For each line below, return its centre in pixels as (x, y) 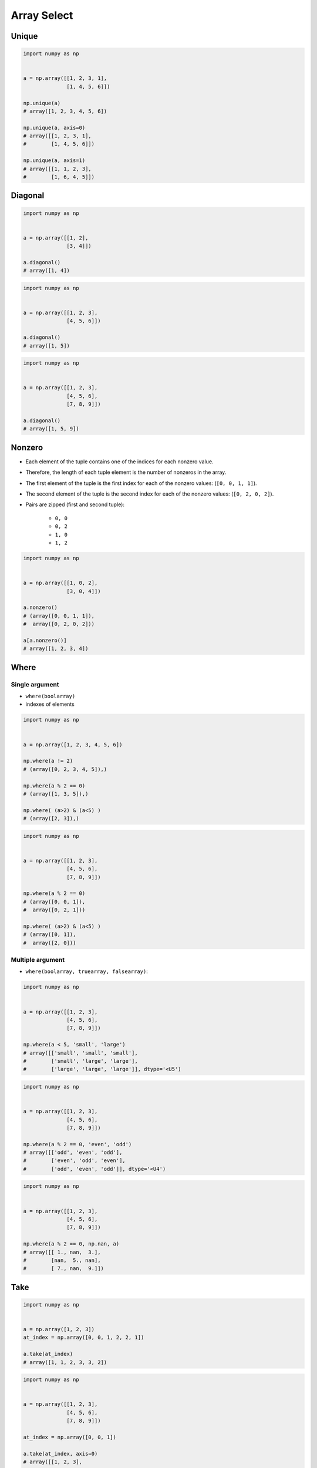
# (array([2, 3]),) (51, 819)
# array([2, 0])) (50, 943)
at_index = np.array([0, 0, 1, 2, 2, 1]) (84, 1338)
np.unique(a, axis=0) (54, 127)
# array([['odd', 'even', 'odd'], (73, 1153)
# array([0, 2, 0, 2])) (59, 624)
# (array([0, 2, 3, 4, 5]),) (65, 769)
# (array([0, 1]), (50, 935)
